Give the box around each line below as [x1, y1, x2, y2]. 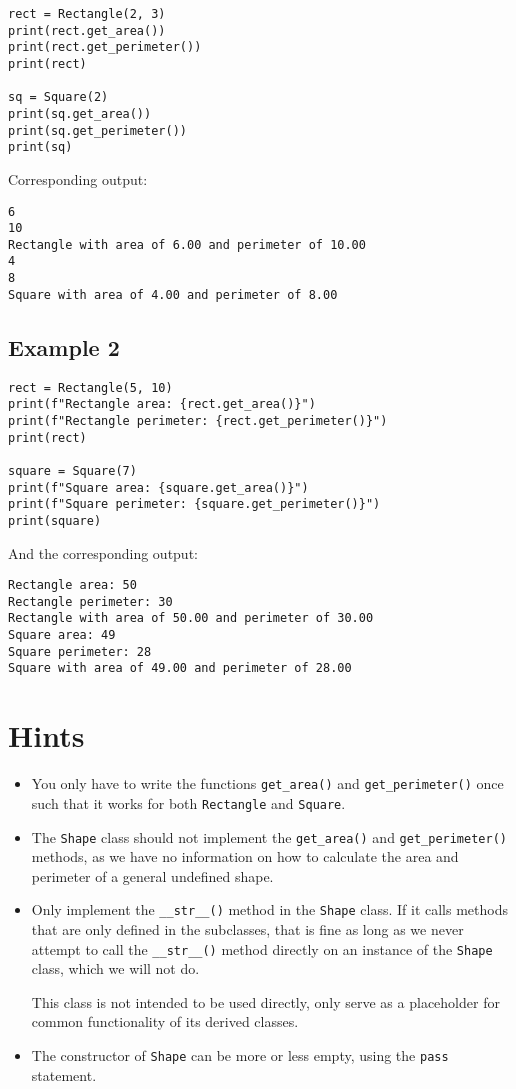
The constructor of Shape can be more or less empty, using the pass [31, 1045, 449, 1066]
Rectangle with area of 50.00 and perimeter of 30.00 [8, 611, 374, 626]
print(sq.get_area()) [8, 106, 152, 121]
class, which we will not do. [31, 958, 200, 979]
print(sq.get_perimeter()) [8, 123, 187, 138]
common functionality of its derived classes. [31, 1011, 299, 1032]
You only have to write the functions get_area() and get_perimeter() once [31, 773, 504, 794]
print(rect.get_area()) [8, 23, 166, 38]
